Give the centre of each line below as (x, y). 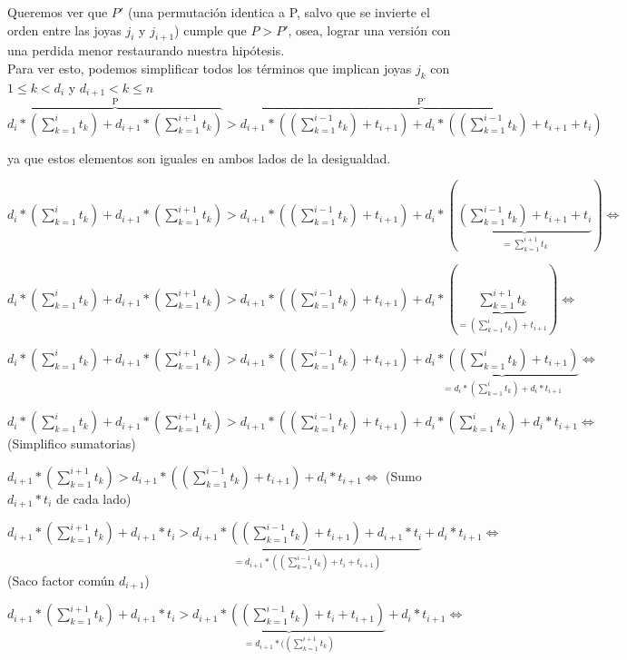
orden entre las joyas (64, 30)
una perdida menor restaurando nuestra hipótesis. (146, 50)
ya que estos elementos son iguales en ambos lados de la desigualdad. (199, 158)
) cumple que (211, 30)
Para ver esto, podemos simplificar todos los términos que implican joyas (210, 68)
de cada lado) (93, 498)
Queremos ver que (58, 12)
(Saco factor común (61, 580)
